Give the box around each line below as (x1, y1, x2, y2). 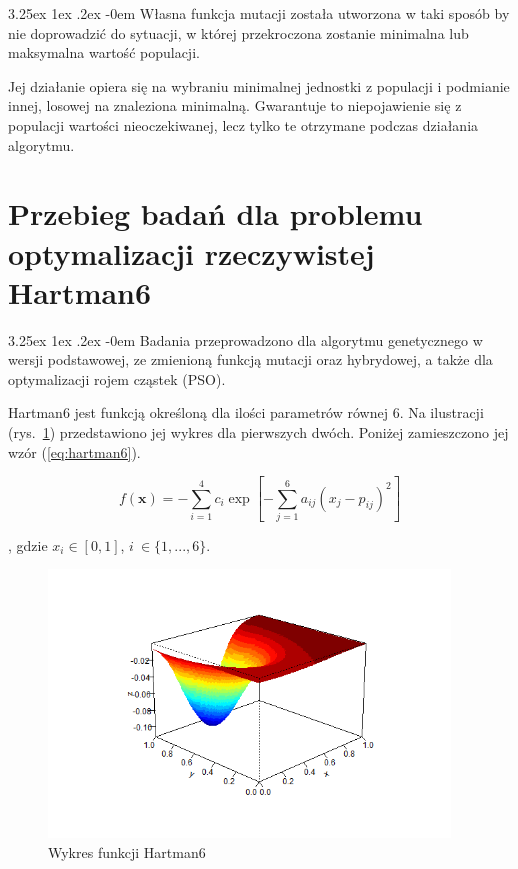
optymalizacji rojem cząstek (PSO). (8, 368, 226, 389)
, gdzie (8, 534, 48, 555)
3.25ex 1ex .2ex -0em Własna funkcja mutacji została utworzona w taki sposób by (8, 3, 510, 23)
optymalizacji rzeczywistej (8, 232, 375, 273)
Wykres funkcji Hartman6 (48, 841, 206, 862)
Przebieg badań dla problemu (8, 193, 423, 234)
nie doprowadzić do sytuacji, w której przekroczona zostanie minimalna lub (8, 22, 469, 43)
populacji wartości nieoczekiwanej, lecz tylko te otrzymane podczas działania (8, 114, 479, 135)
